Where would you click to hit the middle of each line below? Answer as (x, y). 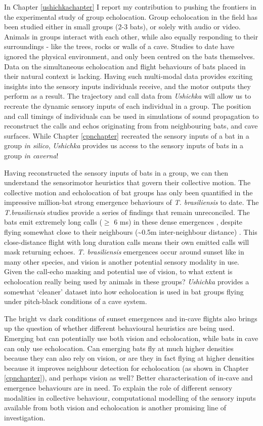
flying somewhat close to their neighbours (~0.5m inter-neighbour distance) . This (131, 232)
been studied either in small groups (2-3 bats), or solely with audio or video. (122, 27)
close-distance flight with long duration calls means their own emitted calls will (127, 242)
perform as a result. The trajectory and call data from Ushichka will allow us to (128, 96)
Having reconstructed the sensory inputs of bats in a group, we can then (116, 172)
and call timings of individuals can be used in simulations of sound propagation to (131, 116)
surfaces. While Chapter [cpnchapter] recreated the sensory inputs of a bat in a (127, 135)
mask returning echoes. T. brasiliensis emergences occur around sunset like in (124, 252)
